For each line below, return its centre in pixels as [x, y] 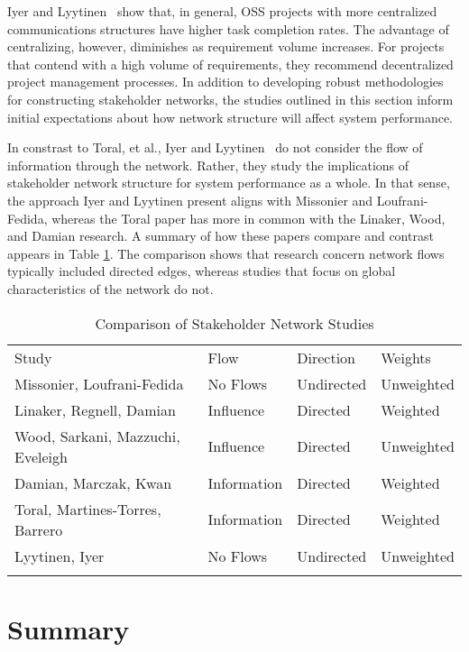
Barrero [39, 529]
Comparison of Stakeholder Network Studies [234, 323]
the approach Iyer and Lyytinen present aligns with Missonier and [190, 200]
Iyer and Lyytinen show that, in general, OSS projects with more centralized [222, 11]
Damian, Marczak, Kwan [93, 482]
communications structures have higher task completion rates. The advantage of [228, 28]
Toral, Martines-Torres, [88, 509]
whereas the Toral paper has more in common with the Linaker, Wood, [248, 218]
